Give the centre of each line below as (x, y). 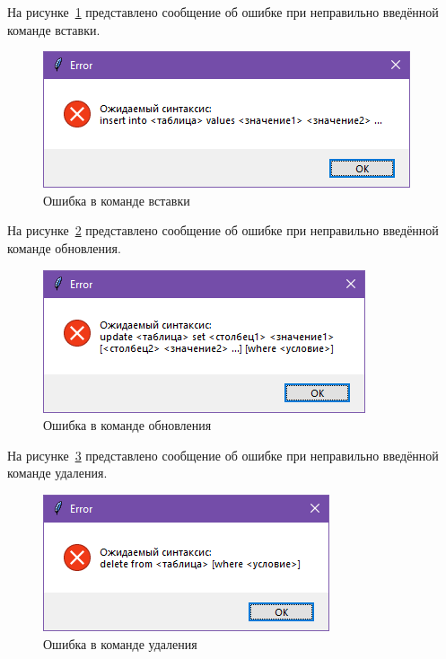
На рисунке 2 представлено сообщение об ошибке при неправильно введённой (223, 230)
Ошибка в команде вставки (117, 200)
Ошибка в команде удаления (120, 643)
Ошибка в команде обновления (127, 425)
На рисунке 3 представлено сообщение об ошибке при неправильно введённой (223, 455)
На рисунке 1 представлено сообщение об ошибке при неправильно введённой (223, 12)
